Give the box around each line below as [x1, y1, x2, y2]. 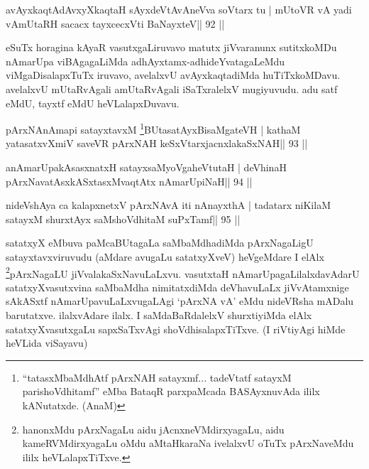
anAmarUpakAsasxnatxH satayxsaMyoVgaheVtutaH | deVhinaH [6, 160, 287, 174]
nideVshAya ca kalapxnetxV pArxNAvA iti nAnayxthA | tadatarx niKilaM [6, 198, 331, 212]
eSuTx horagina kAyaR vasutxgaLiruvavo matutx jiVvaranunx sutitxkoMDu [6, 40, 337, 55]
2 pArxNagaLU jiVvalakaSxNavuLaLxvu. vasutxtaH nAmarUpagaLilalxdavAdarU [6, 264, 360, 281]
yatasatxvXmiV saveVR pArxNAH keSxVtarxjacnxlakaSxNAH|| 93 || [6, 136, 308, 151]
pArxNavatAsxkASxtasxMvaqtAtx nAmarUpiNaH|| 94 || [6, 173, 253, 188]
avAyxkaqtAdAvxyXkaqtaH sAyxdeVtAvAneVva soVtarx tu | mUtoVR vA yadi [6, 2, 352, 16]
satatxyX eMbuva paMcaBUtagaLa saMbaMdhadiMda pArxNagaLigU [6, 235, 314, 250]
